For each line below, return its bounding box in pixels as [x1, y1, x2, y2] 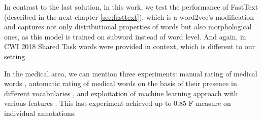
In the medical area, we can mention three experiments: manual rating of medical [4, 68, 257, 78]
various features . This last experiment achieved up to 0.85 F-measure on [4, 98, 231, 108]
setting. [4, 51, 27, 61]
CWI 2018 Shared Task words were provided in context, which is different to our [4, 41, 255, 52]
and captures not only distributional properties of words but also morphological [4, 21, 252, 32]
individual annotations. [4, 107, 76, 118]
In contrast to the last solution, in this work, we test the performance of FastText [4, 2, 258, 12]
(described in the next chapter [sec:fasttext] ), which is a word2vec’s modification [4, 11, 254, 22]
